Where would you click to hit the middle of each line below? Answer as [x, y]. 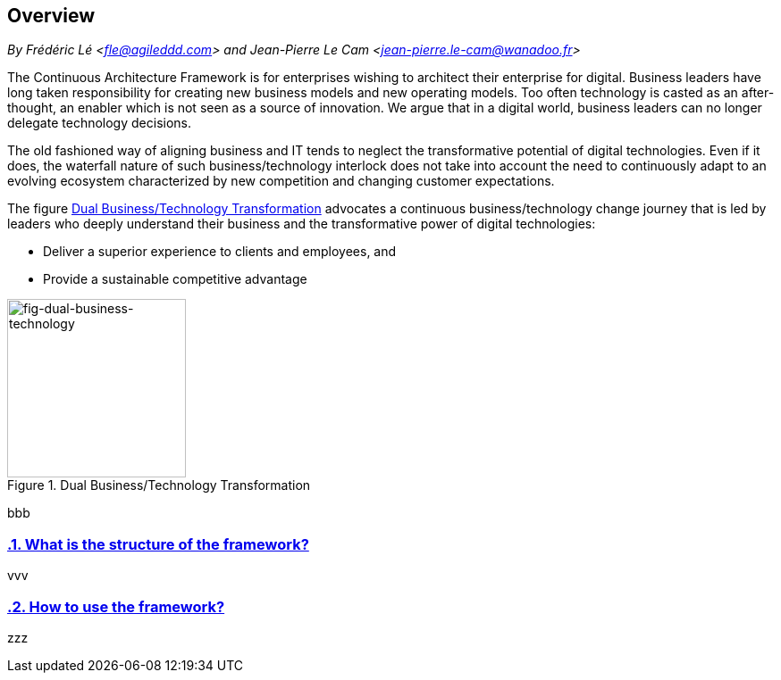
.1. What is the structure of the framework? [158, 544]
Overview [51, 16]
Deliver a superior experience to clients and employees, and [220, 252]
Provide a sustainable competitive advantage [175, 279]
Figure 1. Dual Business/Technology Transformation [159, 485]
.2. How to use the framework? [116, 606]
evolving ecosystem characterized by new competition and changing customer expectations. [281, 181]
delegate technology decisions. [99, 123]
